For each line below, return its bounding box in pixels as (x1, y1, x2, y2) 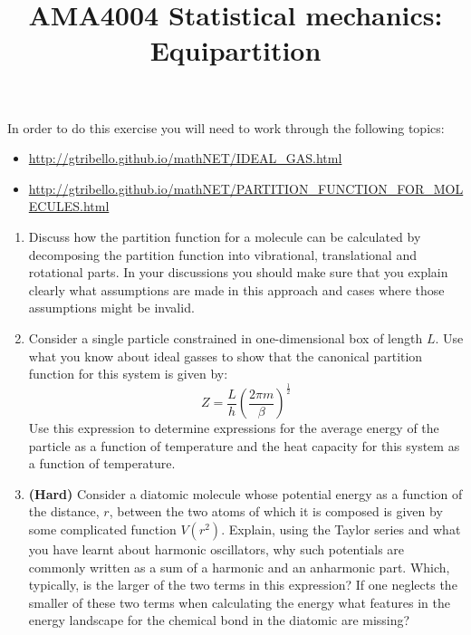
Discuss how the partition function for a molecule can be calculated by (28, 226, 421, 245)
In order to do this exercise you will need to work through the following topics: (7, 118, 445, 137)
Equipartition (149, 32, 322, 69)
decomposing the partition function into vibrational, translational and (28, 245, 417, 264)
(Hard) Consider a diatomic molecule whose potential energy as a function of (28, 484, 463, 503)
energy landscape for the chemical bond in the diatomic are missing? (28, 611, 410, 630)
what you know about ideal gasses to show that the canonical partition (28, 346, 423, 365)
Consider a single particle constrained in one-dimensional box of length (28, 328, 423, 347)
